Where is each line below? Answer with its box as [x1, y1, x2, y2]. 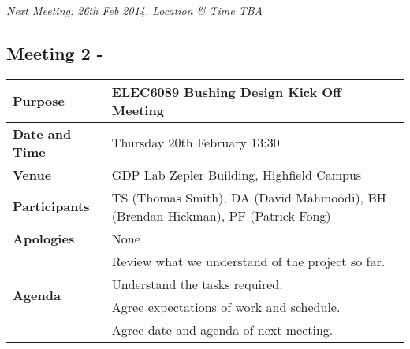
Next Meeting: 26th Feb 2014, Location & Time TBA [6, 2, 263, 18]
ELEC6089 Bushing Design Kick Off [111, 82, 341, 101]
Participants [13, 197, 90, 216]
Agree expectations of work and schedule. [111, 297, 341, 316]
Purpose [13, 91, 65, 110]
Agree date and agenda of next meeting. [111, 320, 334, 339]
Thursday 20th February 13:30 [111, 133, 280, 152]
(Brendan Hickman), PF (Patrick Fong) [111, 206, 331, 225]
